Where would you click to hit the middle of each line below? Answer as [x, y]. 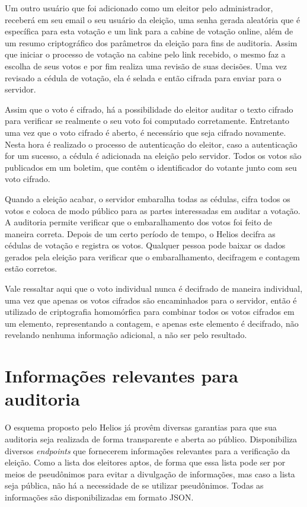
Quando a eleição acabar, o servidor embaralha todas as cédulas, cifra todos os [148, 198]
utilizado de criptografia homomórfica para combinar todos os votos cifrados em [150, 312]
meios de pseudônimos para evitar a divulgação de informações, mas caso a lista [150, 473]
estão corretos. [31, 268]
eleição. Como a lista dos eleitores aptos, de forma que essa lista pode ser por [145, 462]
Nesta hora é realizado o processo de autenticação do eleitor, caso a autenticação [151, 144]
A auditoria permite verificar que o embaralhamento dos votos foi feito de [139, 222]
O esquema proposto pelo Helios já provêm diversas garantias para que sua [141, 427]
